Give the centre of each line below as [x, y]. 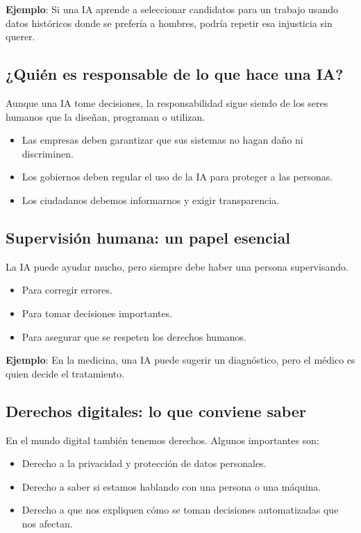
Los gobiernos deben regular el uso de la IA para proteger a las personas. [177, 177]
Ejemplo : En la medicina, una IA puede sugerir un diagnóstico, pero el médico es [180, 360]
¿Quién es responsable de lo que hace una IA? [175, 74]
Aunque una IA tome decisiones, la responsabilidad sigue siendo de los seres [167, 102]
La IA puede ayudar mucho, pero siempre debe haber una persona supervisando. [177, 266]
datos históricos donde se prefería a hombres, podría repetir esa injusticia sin [169, 23]
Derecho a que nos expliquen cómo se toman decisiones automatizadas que [180, 510]
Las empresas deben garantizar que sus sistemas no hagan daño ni [162, 140]
